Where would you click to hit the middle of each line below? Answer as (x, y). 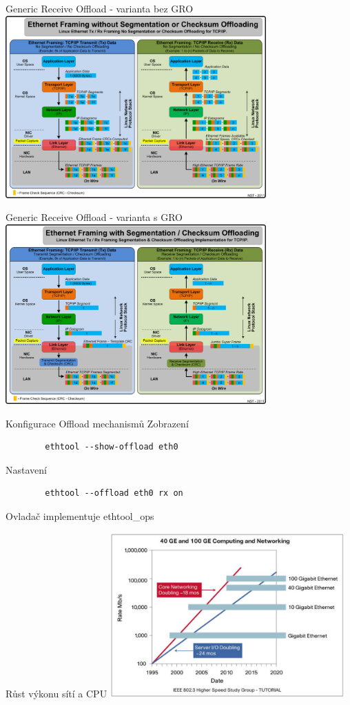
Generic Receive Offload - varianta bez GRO (100, 8)
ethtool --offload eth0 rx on (114, 493)
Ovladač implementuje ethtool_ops (80, 515)
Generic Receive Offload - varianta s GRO (94, 217)
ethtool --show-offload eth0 (112, 447)
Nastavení (26, 469)
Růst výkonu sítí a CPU (56, 693)
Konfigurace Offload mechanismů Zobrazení (97, 423)
